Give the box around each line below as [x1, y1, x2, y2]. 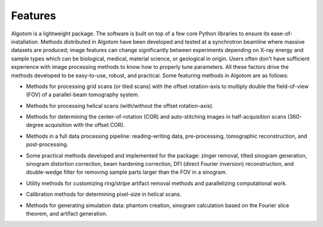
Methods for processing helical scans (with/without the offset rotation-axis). [26, 102, 214, 109]
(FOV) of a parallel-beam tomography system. [26, 91, 140, 98]
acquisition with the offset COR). [45, 122, 125, 129]
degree [26, 122, 44, 129]
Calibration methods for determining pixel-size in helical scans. [26, 190, 182, 198]
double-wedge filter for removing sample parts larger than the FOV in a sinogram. [26, 168, 227, 176]
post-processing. [26, 141, 69, 148]
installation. [11, 38, 39, 45]
